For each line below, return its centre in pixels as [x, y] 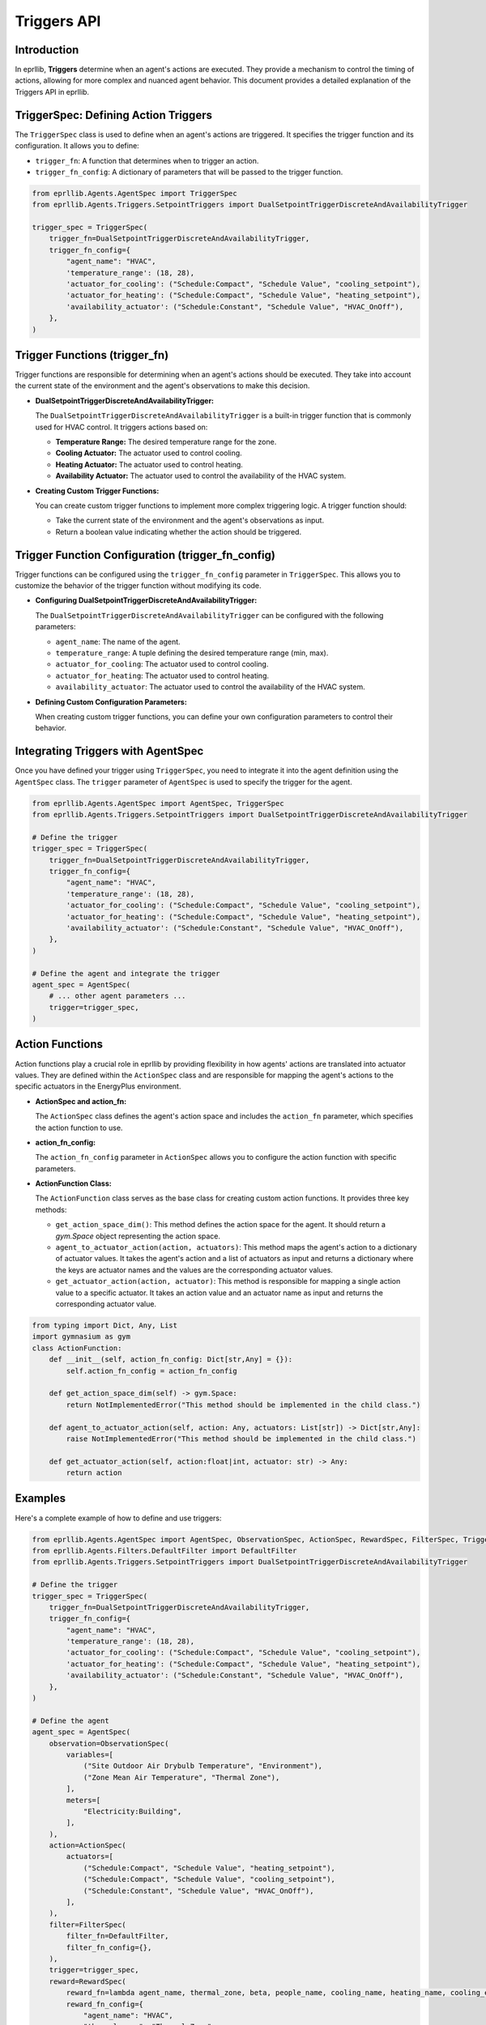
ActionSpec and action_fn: [81, 1101]
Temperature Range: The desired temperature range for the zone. [166, 442]
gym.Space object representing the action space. [138, 1236]
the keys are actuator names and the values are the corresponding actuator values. [194, 1270]
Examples [40, 1498]
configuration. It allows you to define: [77, 146]
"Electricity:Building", [132, 1811]
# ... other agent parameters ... [117, 996]
